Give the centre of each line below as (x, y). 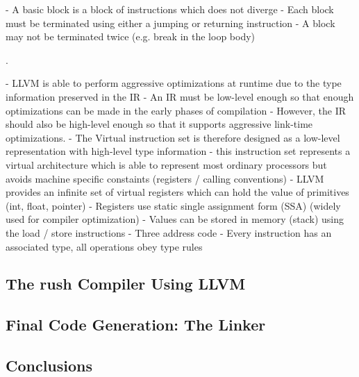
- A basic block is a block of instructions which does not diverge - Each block (170, 9)
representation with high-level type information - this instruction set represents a (178, 151)
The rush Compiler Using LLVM (126, 284)
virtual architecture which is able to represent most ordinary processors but (166, 164)
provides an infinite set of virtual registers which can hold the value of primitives (177, 192)
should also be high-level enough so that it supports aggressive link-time (159, 124)
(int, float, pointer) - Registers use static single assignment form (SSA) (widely (173, 205)
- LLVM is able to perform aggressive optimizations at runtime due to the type (174, 83)
